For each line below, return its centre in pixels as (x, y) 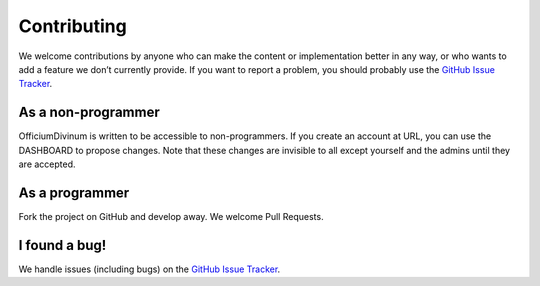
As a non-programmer (89, 112)
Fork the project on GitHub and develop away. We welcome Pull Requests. (171, 216)
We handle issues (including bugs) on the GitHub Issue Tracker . (149, 269)
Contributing (72, 26)
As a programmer (74, 192)
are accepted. (47, 164)
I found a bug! (62, 245)
